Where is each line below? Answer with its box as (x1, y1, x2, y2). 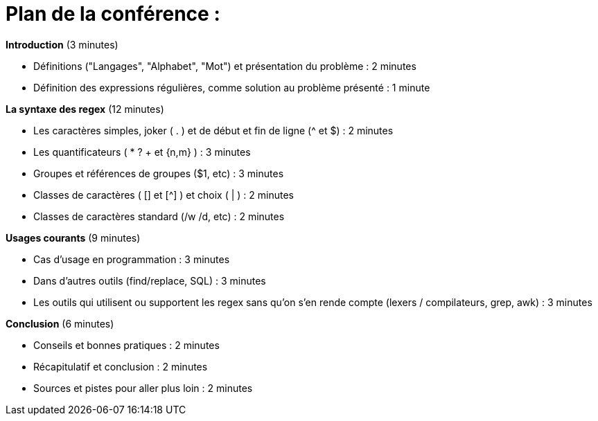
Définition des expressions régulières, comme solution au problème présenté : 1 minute (33, 81, 430, 93)
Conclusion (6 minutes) (6, 317, 114, 330)
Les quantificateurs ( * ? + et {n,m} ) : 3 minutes (33, 145, 251, 158)
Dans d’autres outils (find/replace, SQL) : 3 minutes (33, 274, 266, 287)
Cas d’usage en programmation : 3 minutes (33, 253, 230, 265)
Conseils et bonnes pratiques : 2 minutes (33, 339, 220, 351)
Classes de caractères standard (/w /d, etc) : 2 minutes (33, 210, 285, 222)
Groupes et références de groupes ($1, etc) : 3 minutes (33, 167, 284, 179)
